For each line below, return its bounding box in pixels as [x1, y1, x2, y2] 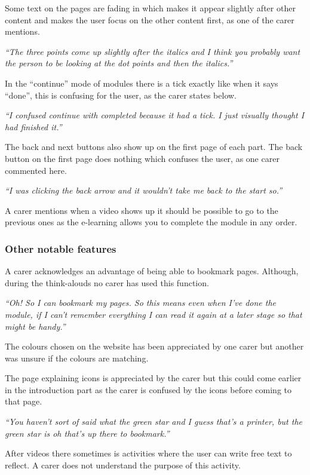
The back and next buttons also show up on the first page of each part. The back [5, 140, 303, 153]
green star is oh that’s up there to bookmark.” [5, 427, 170, 439]
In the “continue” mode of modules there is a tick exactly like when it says [5, 76, 278, 89]
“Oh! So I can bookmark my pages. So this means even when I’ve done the [5, 296, 277, 309]
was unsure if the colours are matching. [5, 351, 149, 364]
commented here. [5, 164, 67, 176]
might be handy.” [5, 320, 66, 332]
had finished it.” [5, 120, 62, 133]
